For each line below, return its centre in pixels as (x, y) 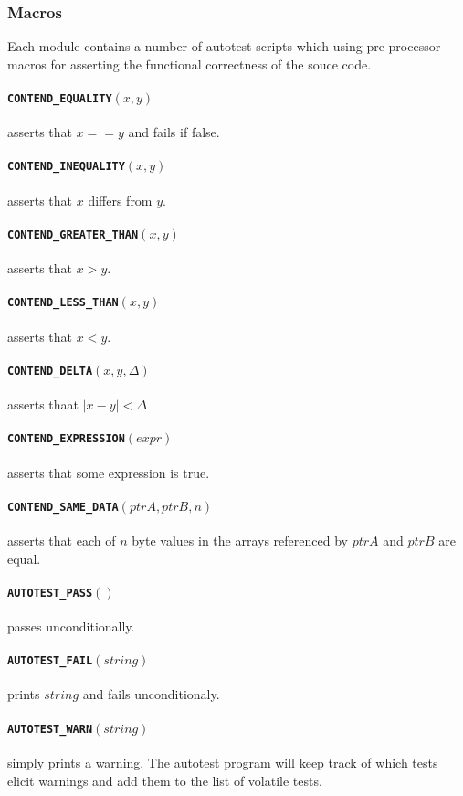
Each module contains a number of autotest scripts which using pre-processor (224, 46)
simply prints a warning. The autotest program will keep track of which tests (223, 762)
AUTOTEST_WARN (50, 729)
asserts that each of (62, 540)
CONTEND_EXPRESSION (66, 439)
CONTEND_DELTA (50, 371)
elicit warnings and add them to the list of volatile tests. (165, 780)
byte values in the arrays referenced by (240, 540)
